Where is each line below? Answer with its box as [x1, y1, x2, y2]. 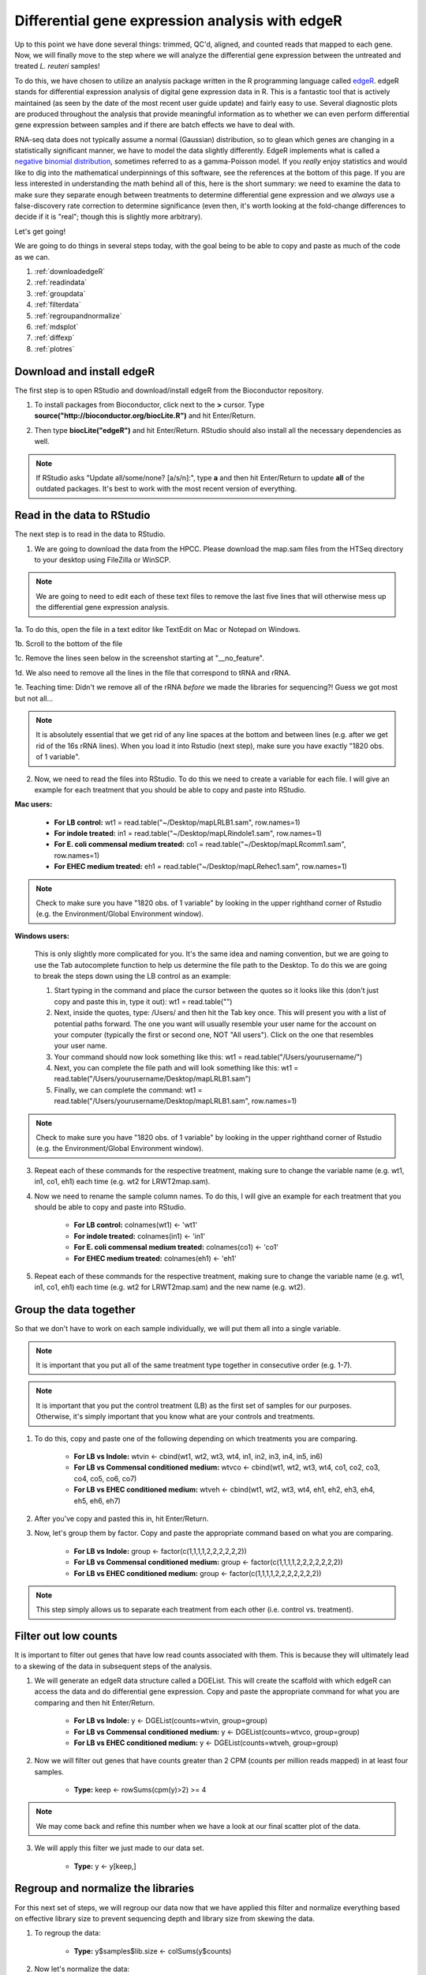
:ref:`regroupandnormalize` [34, 310, 122, 320]
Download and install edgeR [14, 364, 155, 378]
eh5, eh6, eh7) [73, 1495, 121, 1505]
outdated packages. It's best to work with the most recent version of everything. [35, 484, 297, 494]
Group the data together [14, 1303, 136, 1317]
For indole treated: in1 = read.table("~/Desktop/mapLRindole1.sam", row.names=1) [54, 829, 323, 838]
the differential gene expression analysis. [35, 603, 170, 612]
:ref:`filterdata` [34, 300, 82, 310]
